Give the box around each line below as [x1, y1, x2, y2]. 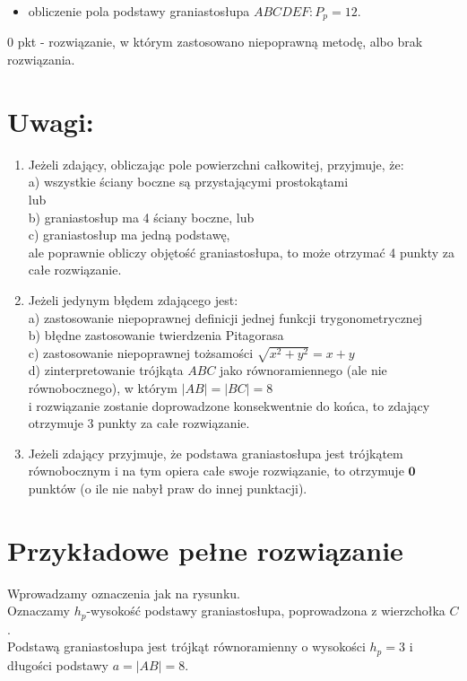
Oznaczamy [7, 601, 70, 620]
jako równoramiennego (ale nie [220, 361, 387, 380]
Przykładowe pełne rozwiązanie [7, 531, 403, 568]
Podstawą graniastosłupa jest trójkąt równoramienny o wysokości [7, 637, 366, 656]
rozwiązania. [7, 50, 75, 69]
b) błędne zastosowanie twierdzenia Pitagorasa [28, 326, 284, 345]
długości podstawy [7, 655, 108, 674]
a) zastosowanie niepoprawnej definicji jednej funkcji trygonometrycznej [28, 308, 423, 327]
